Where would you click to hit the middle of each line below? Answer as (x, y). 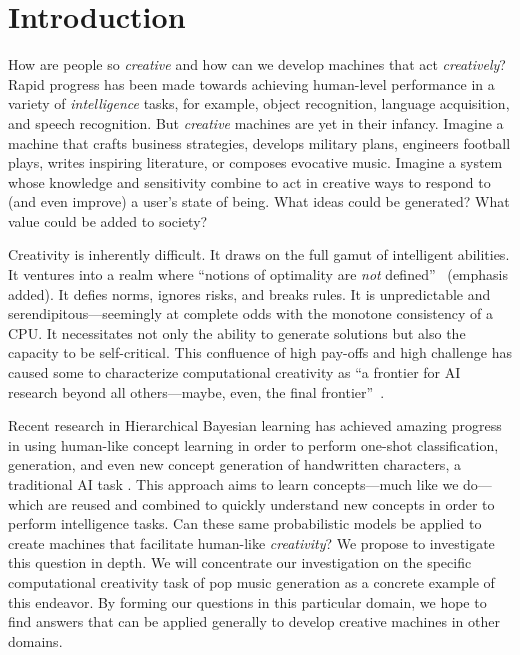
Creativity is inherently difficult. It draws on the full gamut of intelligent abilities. (259, 254)
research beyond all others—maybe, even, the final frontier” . (196, 391)
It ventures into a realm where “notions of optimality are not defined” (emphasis (258, 274)
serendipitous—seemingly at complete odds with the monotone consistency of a (251, 313)
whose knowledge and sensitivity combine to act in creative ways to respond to (249, 181)
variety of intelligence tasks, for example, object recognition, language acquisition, (259, 103)
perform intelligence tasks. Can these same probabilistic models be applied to (245, 523)
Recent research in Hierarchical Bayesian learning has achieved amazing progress (255, 425)
